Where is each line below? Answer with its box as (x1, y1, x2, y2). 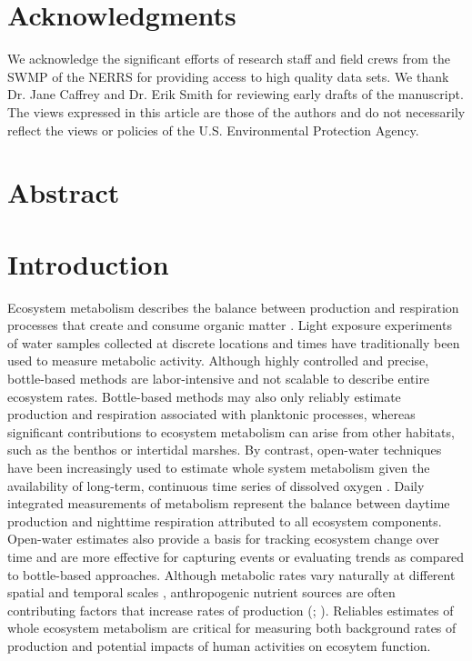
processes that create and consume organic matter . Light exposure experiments (7, 315, 452, 335)
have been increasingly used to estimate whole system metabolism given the (7, 457, 430, 476)
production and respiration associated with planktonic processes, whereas (7, 405, 416, 424)
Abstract (7, 174, 120, 211)
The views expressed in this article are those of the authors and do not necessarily (7, 102, 466, 121)
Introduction (7, 245, 169, 282)
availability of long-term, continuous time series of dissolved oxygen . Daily (7, 476, 425, 495)
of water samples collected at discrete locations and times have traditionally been (7, 333, 460, 352)
